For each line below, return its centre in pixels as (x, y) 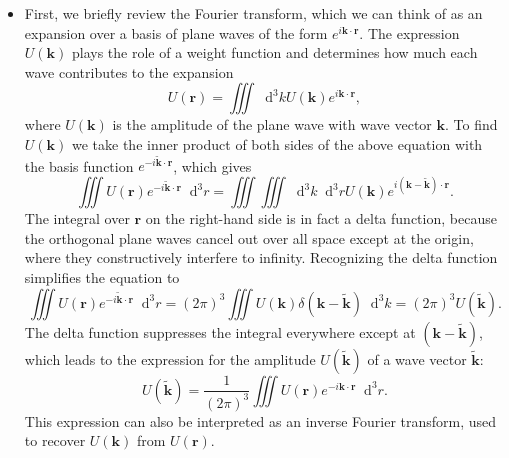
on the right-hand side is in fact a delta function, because (321, 218)
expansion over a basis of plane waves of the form (176, 32)
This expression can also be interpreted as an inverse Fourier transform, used (260, 420)
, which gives (212, 165)
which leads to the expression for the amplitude (170, 358)
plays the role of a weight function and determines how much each (274, 52)
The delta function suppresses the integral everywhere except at (220, 331)
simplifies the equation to (102, 277)
